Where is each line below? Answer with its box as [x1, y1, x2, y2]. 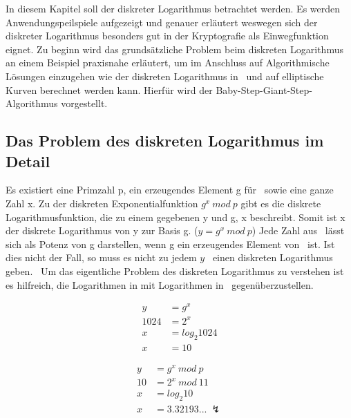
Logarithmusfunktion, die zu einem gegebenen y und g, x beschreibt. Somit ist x [6, 209, 345, 224]
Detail [6, 150, 50, 171]
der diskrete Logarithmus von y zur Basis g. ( [6, 223, 198, 238]
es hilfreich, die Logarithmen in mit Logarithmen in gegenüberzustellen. [6, 277, 314, 292]
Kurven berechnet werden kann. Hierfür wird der [6, 82, 213, 97]
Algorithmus [6, 96, 58, 111]
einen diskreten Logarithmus [212, 250, 333, 265]
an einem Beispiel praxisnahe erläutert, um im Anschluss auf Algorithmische [6, 55, 330, 70]
